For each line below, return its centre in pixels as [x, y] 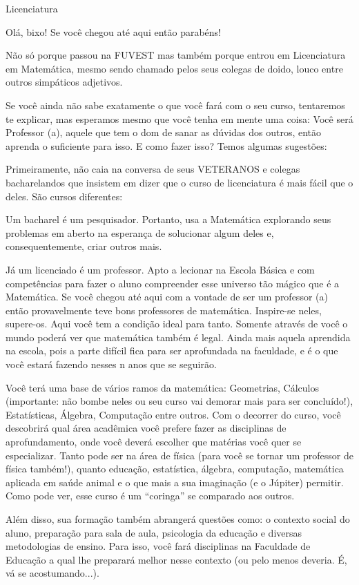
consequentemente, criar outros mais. [84, 246]
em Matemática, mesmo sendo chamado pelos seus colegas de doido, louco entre [174, 68]
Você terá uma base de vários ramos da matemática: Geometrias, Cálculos [163, 387]
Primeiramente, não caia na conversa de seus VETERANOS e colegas [153, 169]
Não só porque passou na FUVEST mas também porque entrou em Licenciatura [176, 55]
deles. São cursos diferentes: [64, 196]
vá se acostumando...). [52, 573]
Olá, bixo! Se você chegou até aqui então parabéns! [114, 31]
